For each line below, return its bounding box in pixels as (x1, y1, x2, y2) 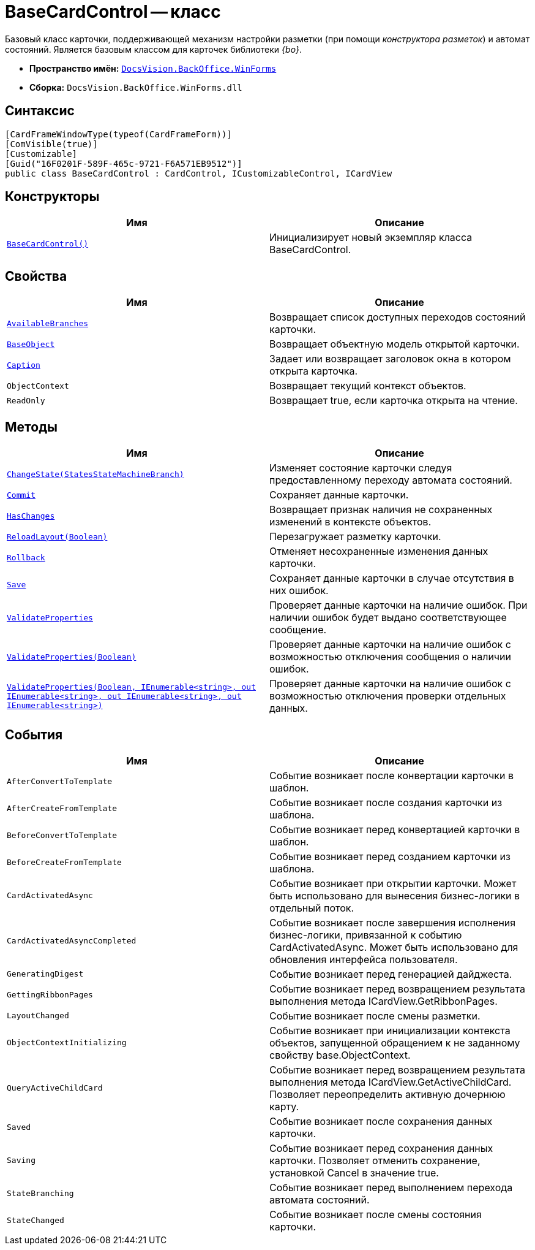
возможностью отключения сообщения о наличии (269, 650, 512, 663)
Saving (7, 1156, 36, 1165)
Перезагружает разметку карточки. (269, 530, 441, 543)
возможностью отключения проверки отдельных (269, 690, 506, 703)
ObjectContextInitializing (7, 1038, 127, 1048)
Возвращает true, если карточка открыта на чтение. (269, 394, 518, 407)
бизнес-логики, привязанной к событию (269, 928, 462, 941)
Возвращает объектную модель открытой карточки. (269, 338, 520, 351)
